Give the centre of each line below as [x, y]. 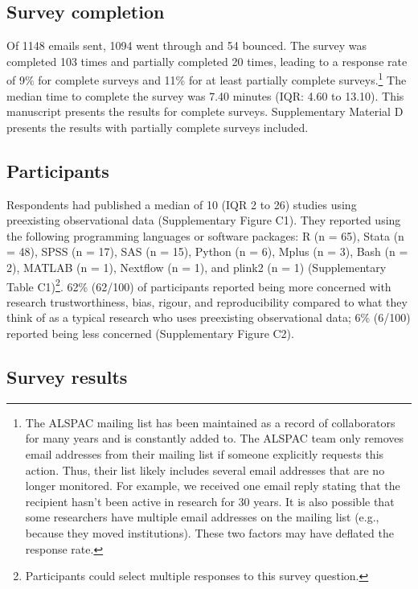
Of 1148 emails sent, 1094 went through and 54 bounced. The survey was [186, 45]
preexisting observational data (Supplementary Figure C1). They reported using [204, 220]
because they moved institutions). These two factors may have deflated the [209, 532]
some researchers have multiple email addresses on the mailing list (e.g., [202, 517]
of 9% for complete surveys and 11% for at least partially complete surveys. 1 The [207, 79]
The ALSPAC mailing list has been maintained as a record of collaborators [210, 422]
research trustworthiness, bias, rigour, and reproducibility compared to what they [207, 301]
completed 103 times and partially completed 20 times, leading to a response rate [207, 61]
